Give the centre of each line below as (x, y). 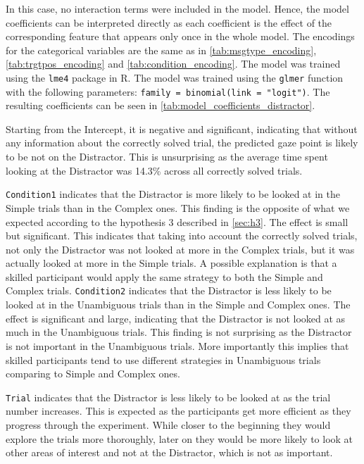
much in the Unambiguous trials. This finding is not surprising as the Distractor (179, 332)
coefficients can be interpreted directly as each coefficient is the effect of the (169, 22)
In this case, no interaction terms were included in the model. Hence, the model (177, 8)
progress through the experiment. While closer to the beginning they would (168, 424)
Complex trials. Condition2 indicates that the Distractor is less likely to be (169, 290)
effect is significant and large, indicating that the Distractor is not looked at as (176, 318)
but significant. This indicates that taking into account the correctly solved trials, (182, 236)
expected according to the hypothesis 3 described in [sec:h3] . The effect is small (177, 221)
